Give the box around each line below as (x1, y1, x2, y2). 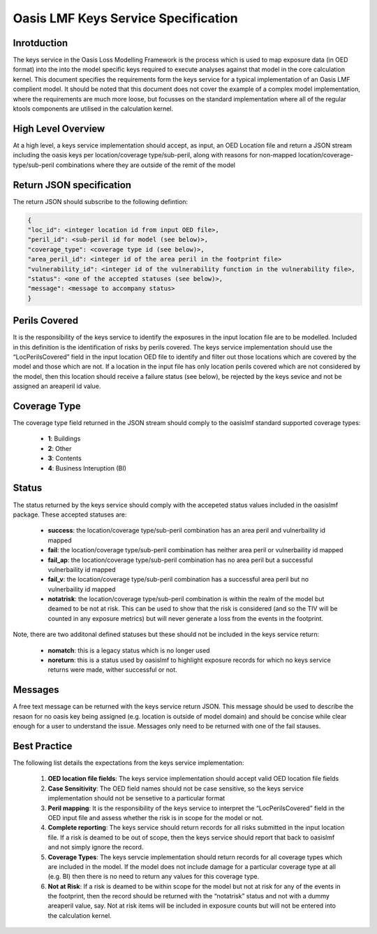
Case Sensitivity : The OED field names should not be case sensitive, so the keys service (47, 784, 304, 793)
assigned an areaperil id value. (13, 382, 101, 391)
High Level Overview (13, 122, 105, 134)
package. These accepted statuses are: (13, 510, 127, 519)
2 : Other (47, 444, 72, 452)
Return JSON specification (13, 179, 132, 191)
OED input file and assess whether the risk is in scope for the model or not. (47, 813, 264, 821)
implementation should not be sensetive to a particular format (47, 794, 226, 803)
